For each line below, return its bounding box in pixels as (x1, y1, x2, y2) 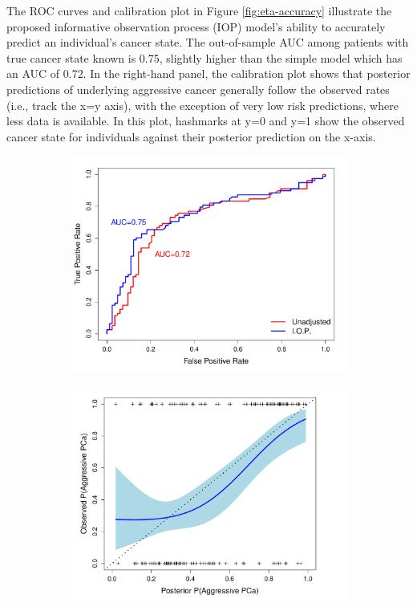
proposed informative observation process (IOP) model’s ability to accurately (6, 18, 386, 35)
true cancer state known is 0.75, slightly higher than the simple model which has (6, 49, 403, 66)
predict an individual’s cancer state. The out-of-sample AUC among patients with (6, 34, 409, 51)
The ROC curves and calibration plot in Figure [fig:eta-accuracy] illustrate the (6, 2, 392, 18)
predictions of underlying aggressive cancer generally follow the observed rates (6, 80, 390, 97)
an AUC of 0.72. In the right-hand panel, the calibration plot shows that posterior (6, 65, 411, 82)
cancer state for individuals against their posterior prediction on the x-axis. (6, 128, 376, 145)
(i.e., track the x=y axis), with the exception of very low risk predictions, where (6, 96, 399, 113)
